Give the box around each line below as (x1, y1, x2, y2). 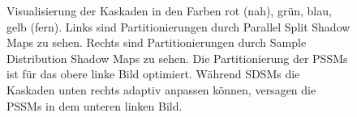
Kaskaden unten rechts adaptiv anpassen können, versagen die (6, 81, 316, 98)
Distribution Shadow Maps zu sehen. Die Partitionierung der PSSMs (6, 49, 348, 66)
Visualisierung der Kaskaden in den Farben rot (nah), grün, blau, (6, 2, 332, 19)
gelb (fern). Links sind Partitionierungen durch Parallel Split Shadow (6, 18, 351, 35)
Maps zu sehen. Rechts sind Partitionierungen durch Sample (6, 34, 307, 51)
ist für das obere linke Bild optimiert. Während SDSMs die (6, 65, 300, 82)
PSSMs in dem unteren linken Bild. (6, 97, 183, 114)
